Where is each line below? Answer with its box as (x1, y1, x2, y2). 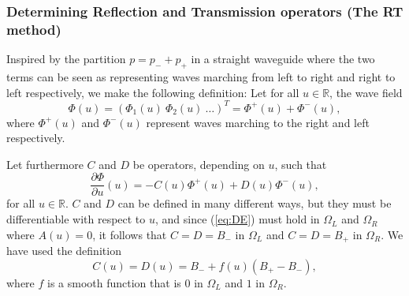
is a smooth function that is (47, 274, 181, 290)
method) (6, 19, 61, 39)
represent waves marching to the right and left (146, 114, 370, 130)
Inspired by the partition (6, 51, 126, 67)
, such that (274, 155, 327, 172)
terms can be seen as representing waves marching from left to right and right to (6, 68, 396, 84)
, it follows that (92, 226, 167, 242)
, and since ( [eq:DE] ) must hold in (155, 211, 320, 227)
